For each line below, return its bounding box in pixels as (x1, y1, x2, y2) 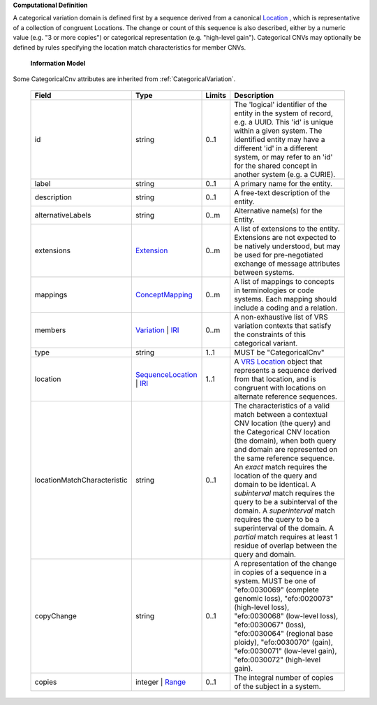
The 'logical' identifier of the (234, 99, 327, 109)
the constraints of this (234, 329, 306, 339)
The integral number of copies (234, 672, 334, 682)
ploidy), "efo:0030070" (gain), (234, 637, 333, 647)
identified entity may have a (234, 134, 325, 144)
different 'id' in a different (234, 143, 318, 153)
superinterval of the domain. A (234, 523, 334, 533)
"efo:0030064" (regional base (234, 628, 334, 638)
